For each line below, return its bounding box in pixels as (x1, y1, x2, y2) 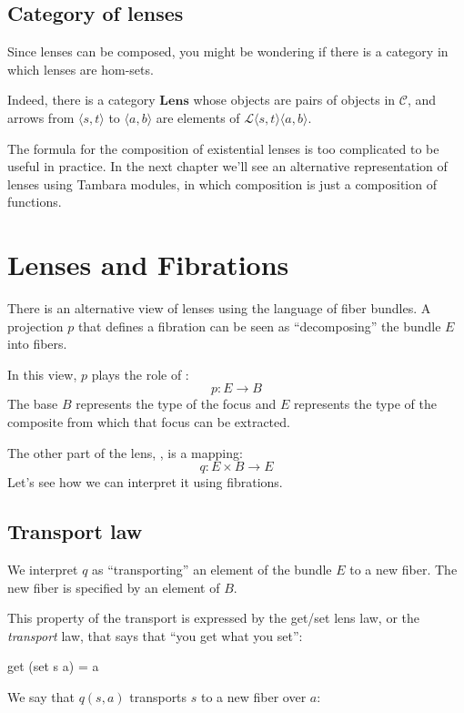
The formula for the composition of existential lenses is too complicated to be (7, 138, 439, 158)
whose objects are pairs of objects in (193, 90, 396, 109)
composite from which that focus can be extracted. (7, 413, 290, 432)
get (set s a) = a (7, 657, 99, 676)
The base (7, 394, 58, 413)
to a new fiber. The (349, 560, 458, 579)
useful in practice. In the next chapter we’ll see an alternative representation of (7, 157, 448, 176)
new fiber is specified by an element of (7, 577, 220, 596)
